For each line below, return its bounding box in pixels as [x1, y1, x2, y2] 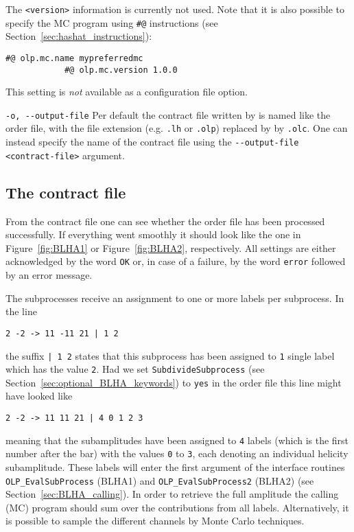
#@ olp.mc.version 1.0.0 [64, 65, 178, 75]
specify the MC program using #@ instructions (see [5, 15, 218, 30]
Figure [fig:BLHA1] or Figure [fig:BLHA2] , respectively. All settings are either [5, 240, 336, 255]
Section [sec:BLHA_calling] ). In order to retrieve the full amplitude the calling [5, 487, 339, 501]
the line [5, 304, 37, 319]
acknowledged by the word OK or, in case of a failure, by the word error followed [5, 254, 346, 268]
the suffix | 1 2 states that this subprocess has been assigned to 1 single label [5, 348, 335, 362]
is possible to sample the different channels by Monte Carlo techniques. [5, 513, 305, 528]
